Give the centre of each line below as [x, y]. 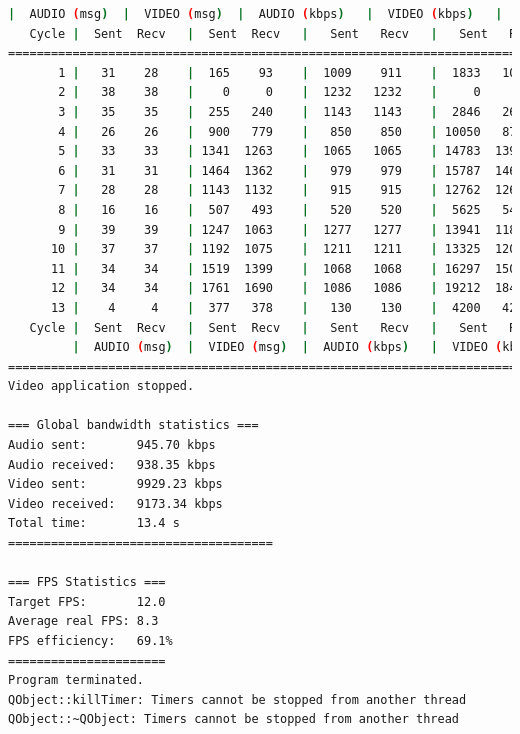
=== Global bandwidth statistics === [133, 425]
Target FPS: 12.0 [87, 601]
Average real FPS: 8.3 [83, 621]
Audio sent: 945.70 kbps [112, 445]
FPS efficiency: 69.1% [90, 641]
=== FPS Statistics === [87, 582]
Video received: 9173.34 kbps [115, 503]
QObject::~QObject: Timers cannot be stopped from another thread [234, 719]
